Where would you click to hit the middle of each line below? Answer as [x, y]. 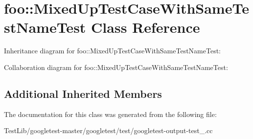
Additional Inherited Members [83, 93]
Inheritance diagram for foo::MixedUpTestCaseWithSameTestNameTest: [112, 51]
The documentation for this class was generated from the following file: [110, 114]
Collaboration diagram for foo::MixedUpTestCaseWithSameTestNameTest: [116, 67]
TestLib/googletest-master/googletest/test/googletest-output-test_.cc [108, 130]
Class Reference [146, 27]
